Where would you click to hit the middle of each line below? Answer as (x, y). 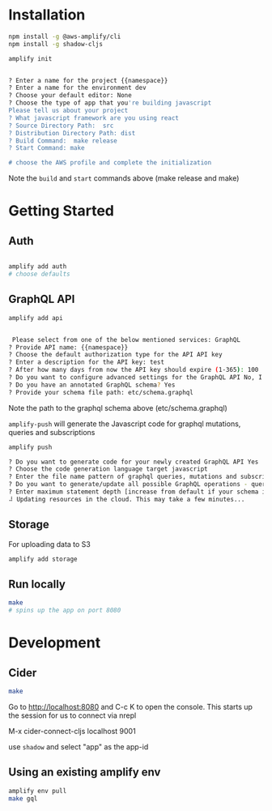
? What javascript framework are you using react (94, 118)
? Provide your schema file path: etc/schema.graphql (101, 392)
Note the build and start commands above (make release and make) (124, 178)
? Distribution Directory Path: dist (72, 133)
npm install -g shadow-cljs (56, 44)
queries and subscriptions (52, 432)
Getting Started (62, 211)
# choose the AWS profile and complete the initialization (110, 163)
